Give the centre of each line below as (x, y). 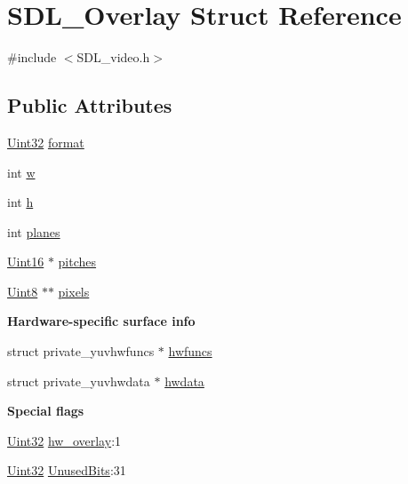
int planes (34, 231)
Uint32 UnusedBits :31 (67, 470)
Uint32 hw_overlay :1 (64, 440)
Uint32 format (46, 142)
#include (32, 57)
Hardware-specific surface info (101, 321)
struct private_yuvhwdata (79, 381)
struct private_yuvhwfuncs (81, 351)
